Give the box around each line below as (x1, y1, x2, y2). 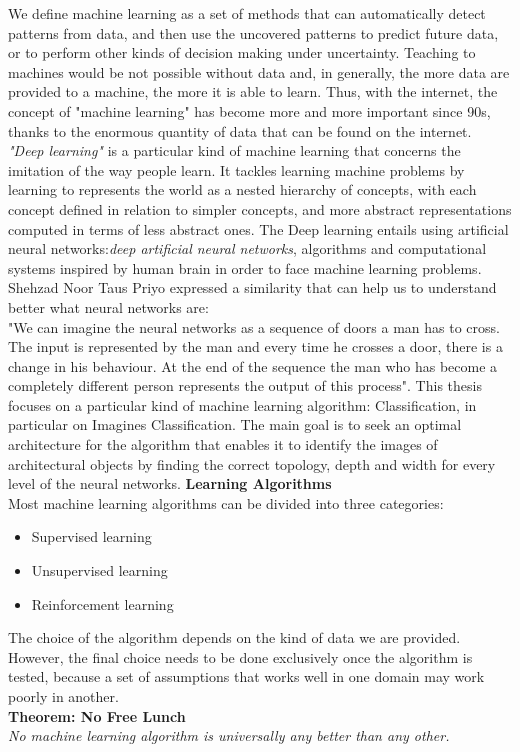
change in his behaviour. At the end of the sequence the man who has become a (8, 355, 498, 376)
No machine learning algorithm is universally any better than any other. (8, 725, 450, 746)
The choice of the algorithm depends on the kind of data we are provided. (8, 627, 461, 648)
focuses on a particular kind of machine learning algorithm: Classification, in (8, 394, 477, 415)
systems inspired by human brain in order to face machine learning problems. (8, 257, 482, 278)
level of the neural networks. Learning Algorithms (8, 473, 332, 494)
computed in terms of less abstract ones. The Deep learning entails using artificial (8, 218, 509, 239)
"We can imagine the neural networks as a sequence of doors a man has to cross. (8, 316, 500, 337)
